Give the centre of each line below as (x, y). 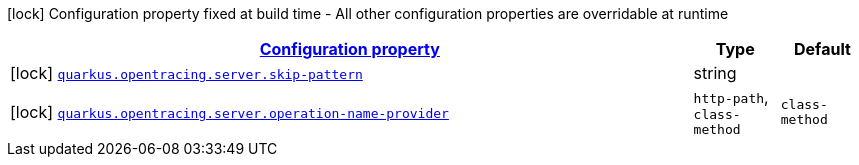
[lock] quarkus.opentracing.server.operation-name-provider (229, 112)
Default (822, 49)
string (715, 73)
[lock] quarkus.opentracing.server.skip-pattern (186, 73)
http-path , (731, 97)
